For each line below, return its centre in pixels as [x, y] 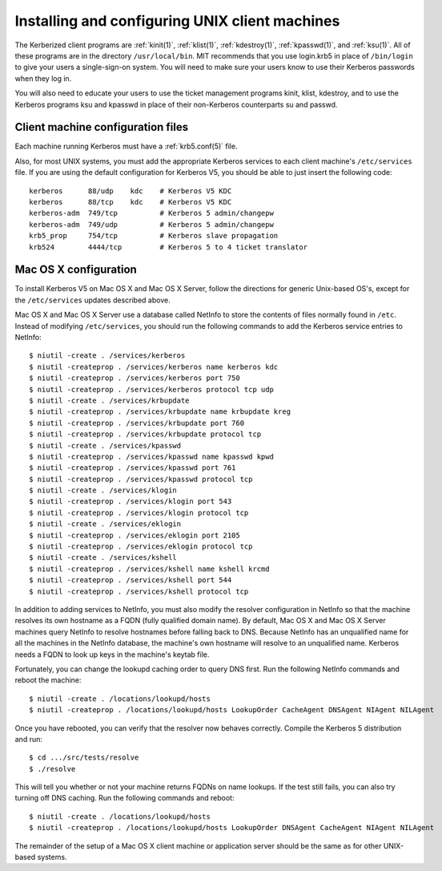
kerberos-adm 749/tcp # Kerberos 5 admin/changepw [151, 213]
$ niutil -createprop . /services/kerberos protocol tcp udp [151, 389]
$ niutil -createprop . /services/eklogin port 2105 [135, 535]
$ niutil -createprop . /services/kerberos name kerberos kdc [154, 367]
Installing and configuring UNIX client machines [177, 21]
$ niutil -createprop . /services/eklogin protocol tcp [141, 547]
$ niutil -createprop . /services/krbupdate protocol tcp [145, 434]
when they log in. [43, 78]
